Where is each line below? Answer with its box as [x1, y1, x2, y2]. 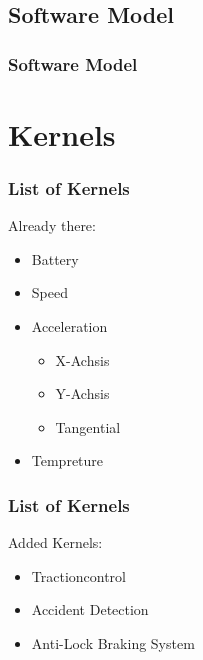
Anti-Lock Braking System [31, 632, 195, 653]
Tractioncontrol [31, 565, 127, 586]
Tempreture [31, 450, 104, 471]
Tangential [55, 416, 121, 437]
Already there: [8, 215, 96, 236]
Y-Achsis [55, 383, 110, 404]
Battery [31, 248, 79, 269]
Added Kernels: [8, 532, 103, 553]
